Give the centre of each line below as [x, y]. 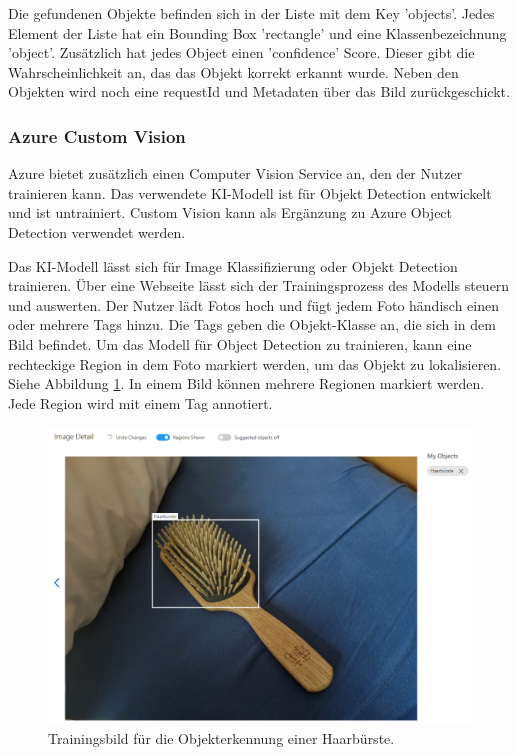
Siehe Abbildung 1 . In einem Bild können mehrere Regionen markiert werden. [246, 383]
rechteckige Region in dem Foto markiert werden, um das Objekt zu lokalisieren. [255, 363]
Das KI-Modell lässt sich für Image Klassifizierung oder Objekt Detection [233, 265]
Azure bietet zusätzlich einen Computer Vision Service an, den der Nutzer [235, 173]
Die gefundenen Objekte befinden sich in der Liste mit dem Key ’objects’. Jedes [251, 13]
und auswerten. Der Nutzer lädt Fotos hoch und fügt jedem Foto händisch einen [253, 304]
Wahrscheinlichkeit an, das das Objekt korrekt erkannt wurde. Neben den [233, 71]
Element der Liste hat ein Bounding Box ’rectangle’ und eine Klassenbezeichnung [257, 32]
